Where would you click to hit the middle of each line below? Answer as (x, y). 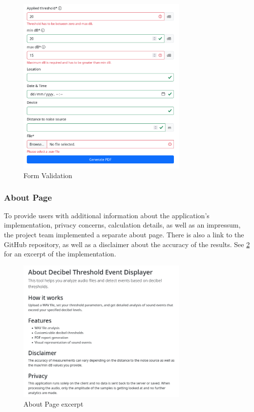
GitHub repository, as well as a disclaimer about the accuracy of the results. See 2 (127, 244)
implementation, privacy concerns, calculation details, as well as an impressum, (122, 225)
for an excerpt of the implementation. (60, 254)
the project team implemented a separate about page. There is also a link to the (124, 234)
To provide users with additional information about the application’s (107, 215)
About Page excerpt (53, 403)
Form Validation (48, 175)
